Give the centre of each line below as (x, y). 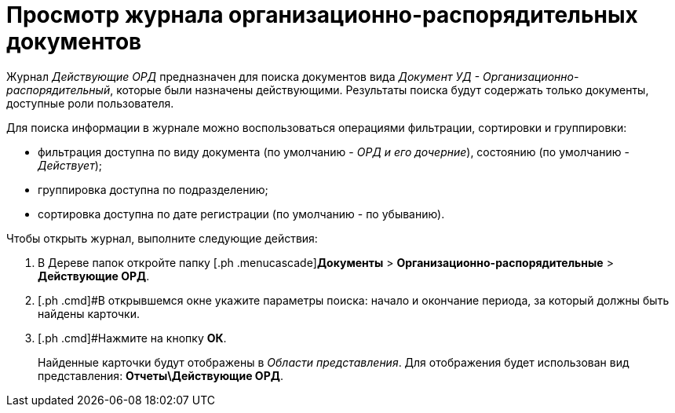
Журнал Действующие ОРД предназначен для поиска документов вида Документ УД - (243, 76)
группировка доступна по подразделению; (153, 189)
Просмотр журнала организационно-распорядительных (322, 15)
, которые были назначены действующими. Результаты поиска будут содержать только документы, (379, 90)
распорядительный (58, 90)
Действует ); (70, 165)
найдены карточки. (89, 313)
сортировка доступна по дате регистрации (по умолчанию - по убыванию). (241, 214)
